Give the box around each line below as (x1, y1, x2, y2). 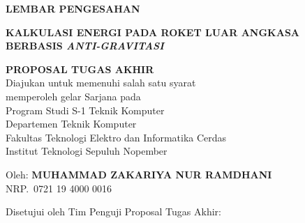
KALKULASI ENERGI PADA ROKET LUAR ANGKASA (6, 24, 300, 39)
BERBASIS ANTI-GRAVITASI (6, 38, 164, 53)
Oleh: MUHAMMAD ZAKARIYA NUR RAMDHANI (6, 167, 272, 181)
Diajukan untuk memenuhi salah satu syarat (6, 75, 196, 90)
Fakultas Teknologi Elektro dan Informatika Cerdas (6, 130, 227, 144)
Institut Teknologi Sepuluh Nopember (6, 144, 168, 158)
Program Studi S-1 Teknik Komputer (6, 102, 165, 117)
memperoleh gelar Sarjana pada (6, 89, 141, 103)
